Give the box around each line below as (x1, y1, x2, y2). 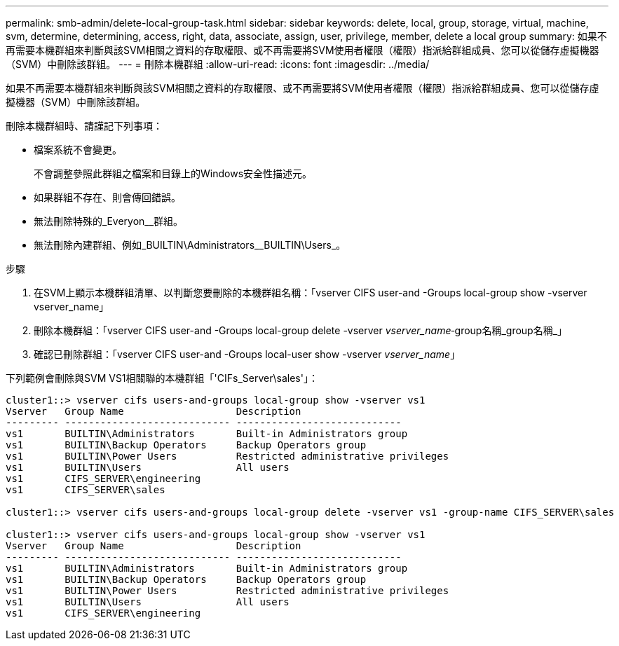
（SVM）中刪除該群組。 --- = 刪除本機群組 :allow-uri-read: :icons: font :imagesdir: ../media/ (6, 58, 430, 70)
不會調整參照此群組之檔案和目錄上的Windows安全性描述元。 (34, 167, 313, 179)
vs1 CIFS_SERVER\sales (6, 484, 165, 495)
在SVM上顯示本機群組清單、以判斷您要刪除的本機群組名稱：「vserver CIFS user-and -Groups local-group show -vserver (34, 287, 587, 298)
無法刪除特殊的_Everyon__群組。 (34, 215, 184, 227)
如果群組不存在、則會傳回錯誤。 (34, 191, 181, 203)
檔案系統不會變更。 (34, 144, 122, 156)
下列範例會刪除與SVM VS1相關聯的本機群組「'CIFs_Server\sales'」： (6, 372, 318, 384)
